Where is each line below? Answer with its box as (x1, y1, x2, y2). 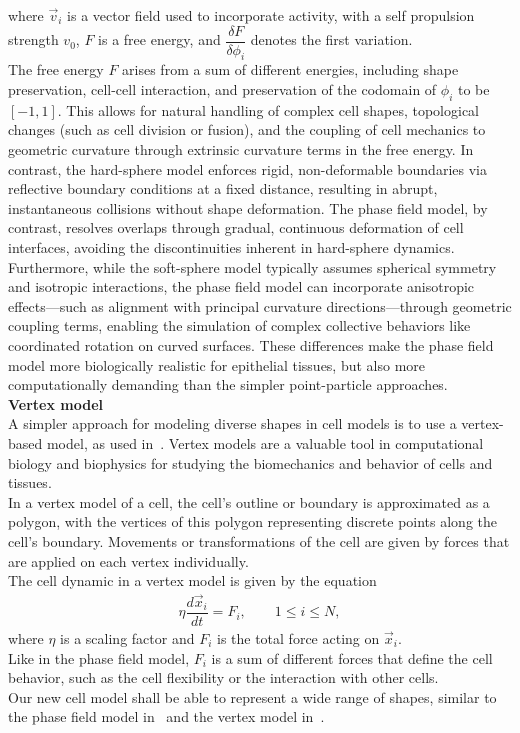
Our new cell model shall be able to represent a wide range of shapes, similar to (8, 686, 497, 707)
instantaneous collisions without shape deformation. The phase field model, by (8, 197, 488, 218)
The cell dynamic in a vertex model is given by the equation (8, 570, 377, 591)
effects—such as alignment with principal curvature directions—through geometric (8, 295, 512, 316)
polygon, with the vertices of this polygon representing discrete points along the (8, 511, 498, 532)
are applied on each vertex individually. (8, 550, 249, 571)
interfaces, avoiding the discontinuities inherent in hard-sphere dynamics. (8, 237, 455, 257)
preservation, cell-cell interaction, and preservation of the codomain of (8, 79, 437, 100)
